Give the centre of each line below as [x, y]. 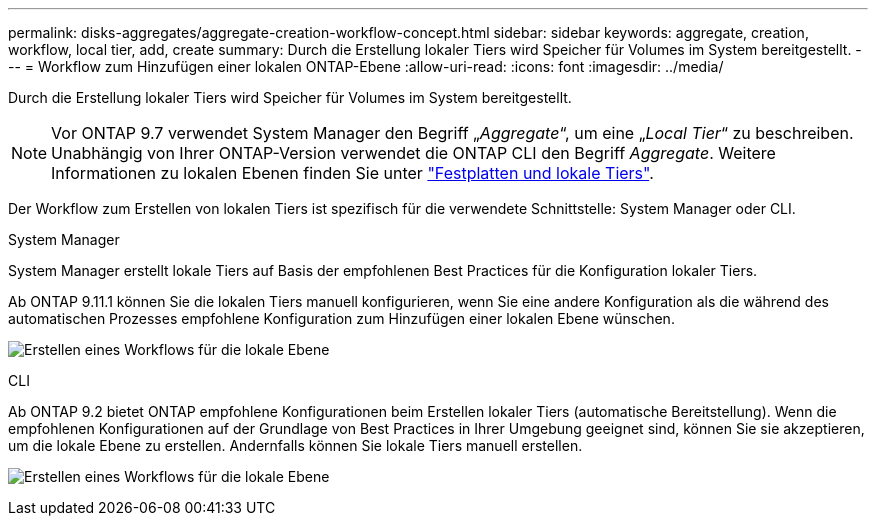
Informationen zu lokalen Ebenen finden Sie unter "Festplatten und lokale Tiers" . [352, 173]
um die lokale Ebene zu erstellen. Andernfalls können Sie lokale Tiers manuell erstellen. [295, 445]
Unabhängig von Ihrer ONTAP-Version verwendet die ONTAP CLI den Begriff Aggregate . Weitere [413, 153]
